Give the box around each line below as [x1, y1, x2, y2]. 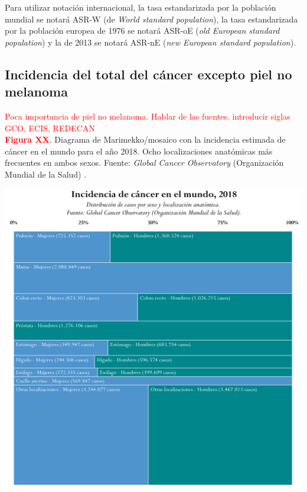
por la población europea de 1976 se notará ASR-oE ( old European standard [5, 24, 280, 37]
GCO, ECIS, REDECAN [5, 121, 95, 134]
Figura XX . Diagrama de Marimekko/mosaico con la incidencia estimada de [5, 133, 286, 146]
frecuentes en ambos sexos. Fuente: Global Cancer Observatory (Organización [5, 156, 284, 169]
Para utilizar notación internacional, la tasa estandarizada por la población [5, 1, 276, 13]
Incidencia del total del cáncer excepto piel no [5, 65, 292, 83]
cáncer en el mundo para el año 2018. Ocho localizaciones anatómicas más [5, 144, 273, 157]
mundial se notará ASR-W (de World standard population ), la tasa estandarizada [5, 12, 298, 25]
